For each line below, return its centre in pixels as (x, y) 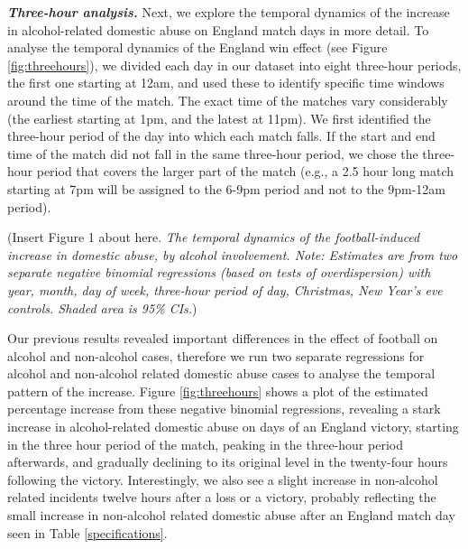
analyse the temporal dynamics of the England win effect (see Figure (197, 47)
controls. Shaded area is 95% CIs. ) (102, 307)
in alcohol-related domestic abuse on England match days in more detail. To (218, 29)
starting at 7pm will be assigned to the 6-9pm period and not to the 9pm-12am (227, 188)
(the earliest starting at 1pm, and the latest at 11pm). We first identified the (219, 118)
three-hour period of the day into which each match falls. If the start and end (221, 136)
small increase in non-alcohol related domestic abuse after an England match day (231, 515)
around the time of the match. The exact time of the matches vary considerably (228, 100)
